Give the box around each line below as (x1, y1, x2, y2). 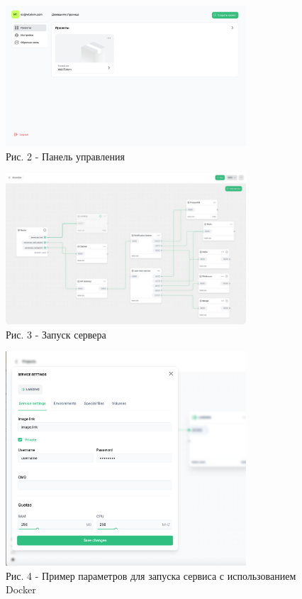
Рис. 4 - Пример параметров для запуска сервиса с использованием (6, 568, 296, 583)
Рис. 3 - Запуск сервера (6, 326, 106, 341)
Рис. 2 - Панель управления (6, 148, 125, 163)
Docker (6, 582, 36, 597)
